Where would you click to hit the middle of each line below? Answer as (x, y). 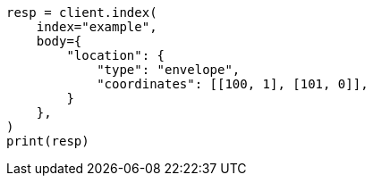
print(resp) (48, 141)
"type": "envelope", (169, 70)
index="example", (97, 27)
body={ (59, 41)
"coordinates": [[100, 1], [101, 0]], (233, 84)
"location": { (116, 55)
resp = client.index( (82, 12)
